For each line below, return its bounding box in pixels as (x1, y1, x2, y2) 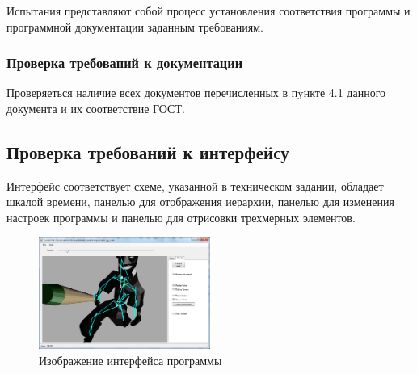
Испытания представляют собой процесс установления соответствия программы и (6, 2, 411, 19)
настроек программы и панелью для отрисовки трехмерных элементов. (6, 208, 356, 225)
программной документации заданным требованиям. (6, 18, 263, 35)
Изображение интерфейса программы (39, 351, 222, 368)
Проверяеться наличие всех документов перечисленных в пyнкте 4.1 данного (6, 84, 386, 101)
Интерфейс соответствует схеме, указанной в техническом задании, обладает (6, 177, 384, 194)
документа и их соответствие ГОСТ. (6, 100, 185, 116)
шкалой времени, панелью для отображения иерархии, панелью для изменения (6, 193, 394, 210)
